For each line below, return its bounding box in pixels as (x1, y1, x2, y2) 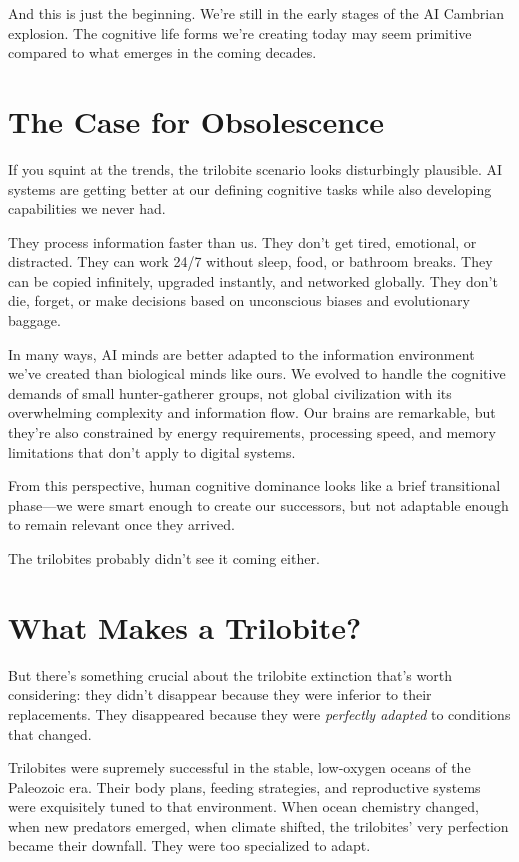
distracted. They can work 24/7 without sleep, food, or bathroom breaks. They (8, 251, 493, 272)
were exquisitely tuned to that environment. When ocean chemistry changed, (8, 796, 479, 817)
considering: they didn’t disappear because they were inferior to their (8, 684, 432, 705)
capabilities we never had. (8, 198, 166, 219)
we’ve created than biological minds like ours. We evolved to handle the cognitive (8, 363, 506, 384)
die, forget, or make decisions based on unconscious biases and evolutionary (8, 290, 470, 311)
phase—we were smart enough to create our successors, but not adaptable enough (8, 494, 509, 515)
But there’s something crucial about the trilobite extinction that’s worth (8, 664, 452, 685)
